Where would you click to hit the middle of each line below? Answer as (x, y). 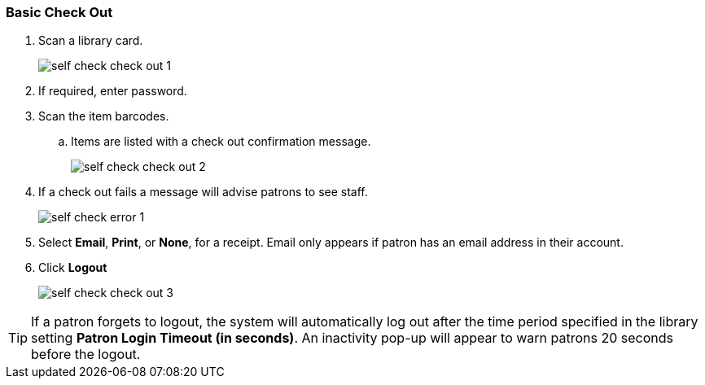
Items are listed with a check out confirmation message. (221, 142)
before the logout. (86, 354)
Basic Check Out (59, 12)
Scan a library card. (91, 41)
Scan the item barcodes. (104, 116)
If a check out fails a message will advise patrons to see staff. (203, 192)
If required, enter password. (113, 91)
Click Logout (73, 268)
